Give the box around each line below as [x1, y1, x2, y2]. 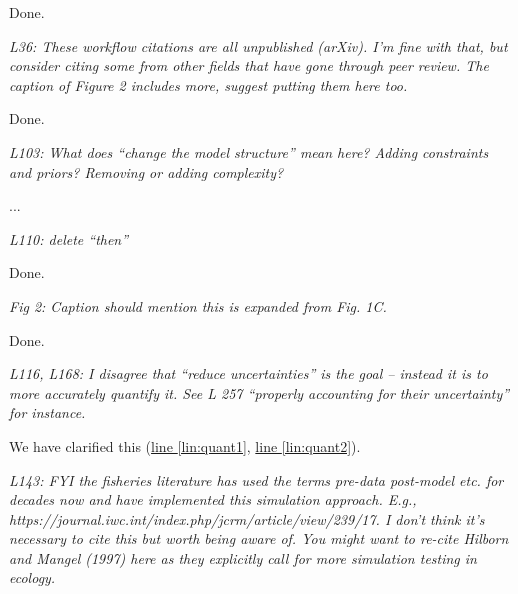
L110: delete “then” [9, 228, 129, 249]
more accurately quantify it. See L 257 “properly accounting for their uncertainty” [9, 382, 510, 403]
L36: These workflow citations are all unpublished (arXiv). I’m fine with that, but [9, 35, 508, 56]
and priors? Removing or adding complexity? [9, 161, 284, 182]
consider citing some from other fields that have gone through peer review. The [9, 55, 489, 76]
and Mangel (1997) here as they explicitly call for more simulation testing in [9, 547, 477, 568]
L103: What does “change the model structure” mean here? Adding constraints [9, 141, 489, 162]
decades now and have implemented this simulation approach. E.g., [9, 489, 417, 510]
